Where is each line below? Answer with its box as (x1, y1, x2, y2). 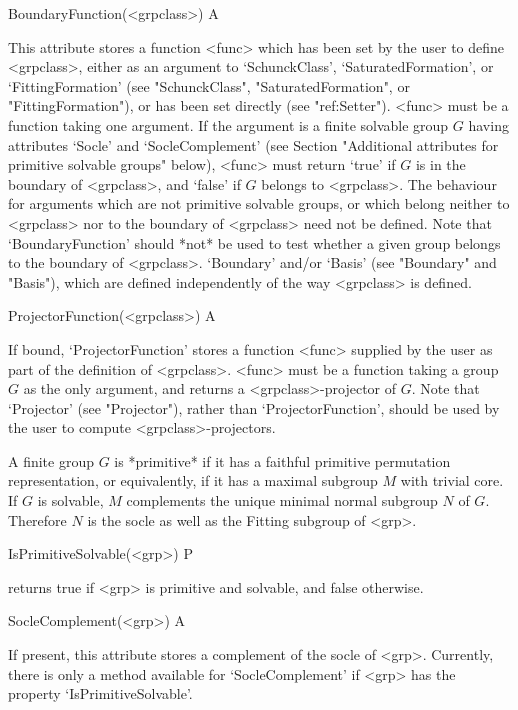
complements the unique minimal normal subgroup (126, 490, 438, 511)
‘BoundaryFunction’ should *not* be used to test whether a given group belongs (8, 232, 501, 253)
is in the (415, 154, 466, 175)
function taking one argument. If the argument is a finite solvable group (8, 114, 449, 135)
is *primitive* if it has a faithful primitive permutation (114, 450, 451, 471)
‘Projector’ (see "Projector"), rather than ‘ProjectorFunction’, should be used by (8, 397, 500, 418)
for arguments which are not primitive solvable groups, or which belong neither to (8, 193, 510, 214)
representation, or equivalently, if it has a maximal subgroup (8, 470, 378, 491)
